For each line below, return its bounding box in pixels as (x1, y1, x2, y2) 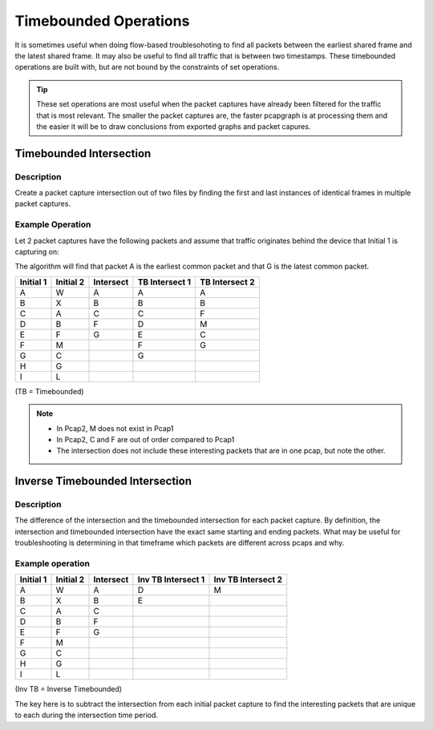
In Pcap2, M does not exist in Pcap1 (56, 423, 174, 433)
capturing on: (14, 247, 59, 256)
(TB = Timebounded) (14, 386, 84, 396)
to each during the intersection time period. (14, 710, 159, 720)
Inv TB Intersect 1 (137, 574, 205, 585)
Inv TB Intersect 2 (213, 574, 283, 585)
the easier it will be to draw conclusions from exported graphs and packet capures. (36, 121, 311, 131)
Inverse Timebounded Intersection (14, 474, 192, 488)
